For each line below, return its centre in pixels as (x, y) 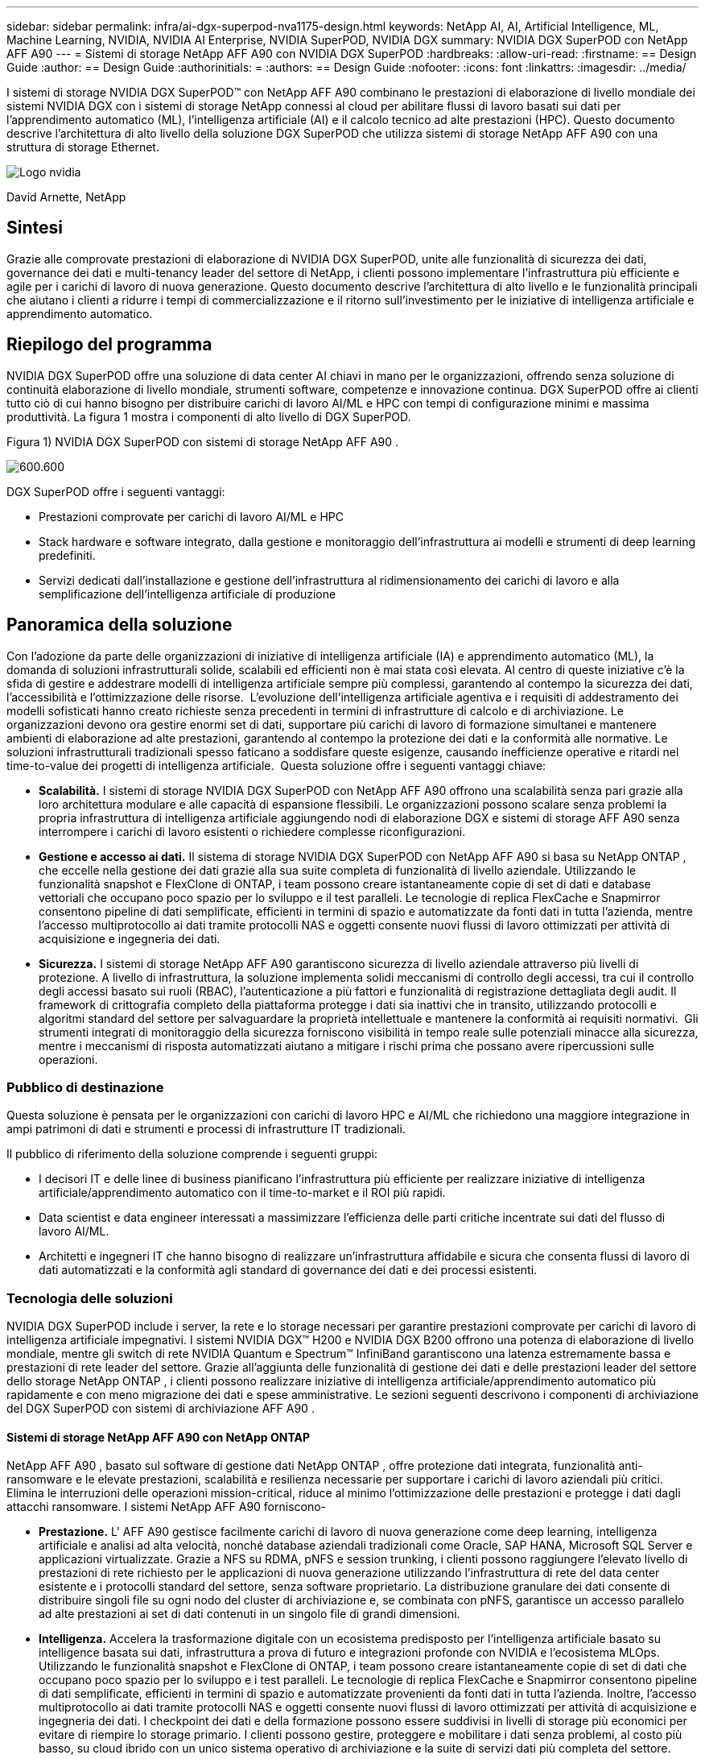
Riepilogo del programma (109, 345)
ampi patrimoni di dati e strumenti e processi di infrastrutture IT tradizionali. (206, 1129)
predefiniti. (67, 555)
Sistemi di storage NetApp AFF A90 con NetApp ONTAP (159, 1437)
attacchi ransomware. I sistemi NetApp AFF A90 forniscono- (167, 1507)
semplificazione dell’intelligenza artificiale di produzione (188, 594)
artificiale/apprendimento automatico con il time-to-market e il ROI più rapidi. (242, 1193)
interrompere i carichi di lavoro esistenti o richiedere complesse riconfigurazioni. (252, 831)
